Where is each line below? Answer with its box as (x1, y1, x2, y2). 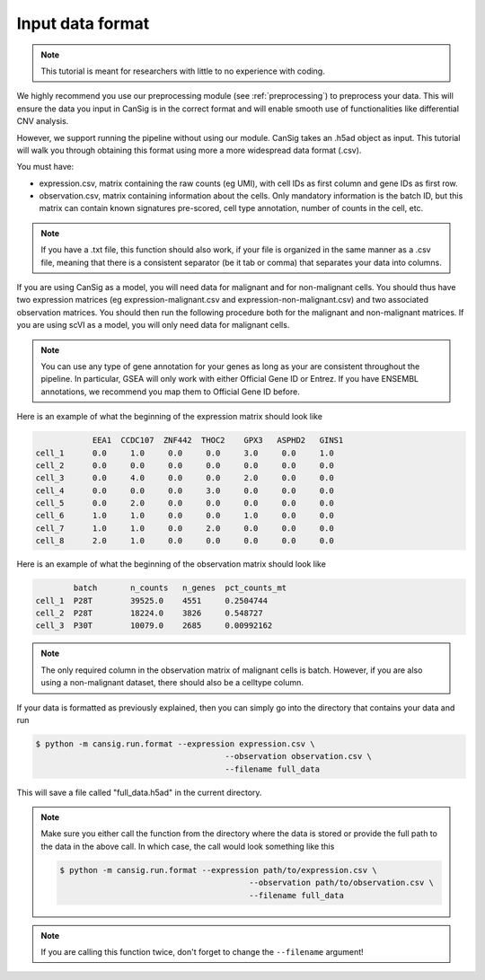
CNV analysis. (16, 116, 69, 127)
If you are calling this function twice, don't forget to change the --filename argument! (40, 947, 364, 957)
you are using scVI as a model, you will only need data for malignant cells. (16, 320, 290, 331)
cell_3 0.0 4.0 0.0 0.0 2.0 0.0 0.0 (35, 472, 334, 483)
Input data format (16, 13, 150, 33)
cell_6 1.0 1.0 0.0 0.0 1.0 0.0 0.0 (35, 510, 334, 521)
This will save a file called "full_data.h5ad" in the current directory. (16, 787, 262, 798)
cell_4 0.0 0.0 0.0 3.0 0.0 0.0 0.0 (35, 485, 334, 496)
